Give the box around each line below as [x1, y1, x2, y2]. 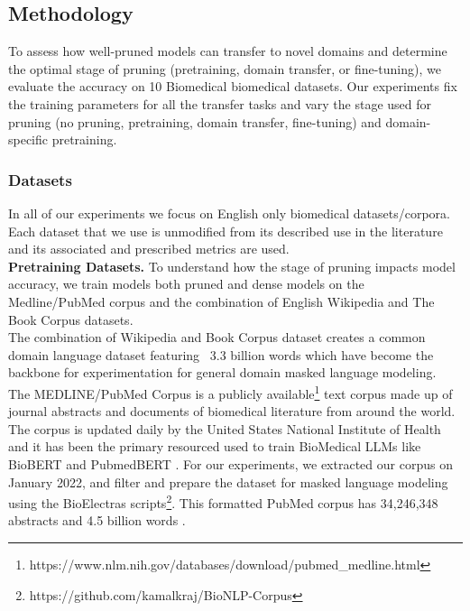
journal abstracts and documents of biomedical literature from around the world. [8, 402, 456, 421]
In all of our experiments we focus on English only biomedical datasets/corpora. [8, 203, 450, 222]
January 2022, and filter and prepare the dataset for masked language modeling [8, 472, 448, 491]
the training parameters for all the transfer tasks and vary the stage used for [8, 94, 431, 113]
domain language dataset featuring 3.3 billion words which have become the [8, 345, 434, 364]
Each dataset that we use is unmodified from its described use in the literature [8, 221, 443, 240]
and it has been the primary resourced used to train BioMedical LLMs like [8, 437, 421, 456]
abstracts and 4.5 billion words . [8, 511, 186, 530]
